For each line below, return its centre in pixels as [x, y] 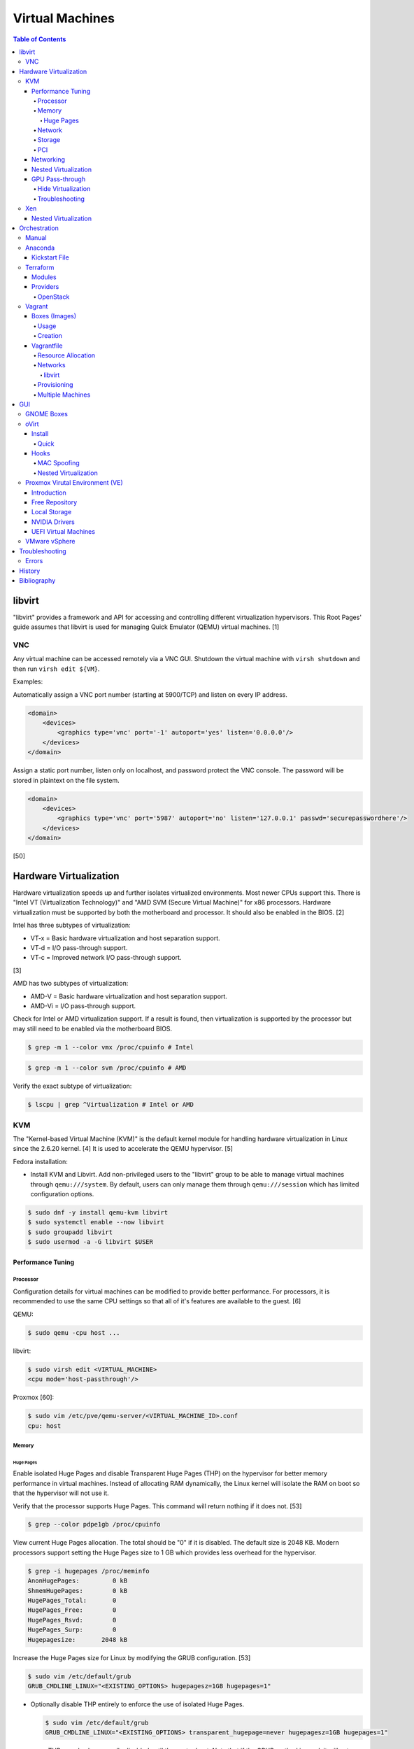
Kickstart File [50, 257]
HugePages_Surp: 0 [72, 1630]
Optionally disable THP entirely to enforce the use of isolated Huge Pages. [137, 1704]
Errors [34, 561]
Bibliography [37, 581]
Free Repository [55, 502]
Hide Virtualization [64, 189]
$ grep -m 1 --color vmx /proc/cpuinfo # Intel [110, 1047]
